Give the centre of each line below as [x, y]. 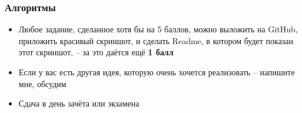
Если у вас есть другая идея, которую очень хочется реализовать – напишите [157, 72]
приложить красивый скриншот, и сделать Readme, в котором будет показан [156, 40]
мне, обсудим [42, 83]
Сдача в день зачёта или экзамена [79, 103]
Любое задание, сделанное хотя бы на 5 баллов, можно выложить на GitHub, [158, 29]
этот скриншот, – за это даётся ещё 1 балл [96, 52]
